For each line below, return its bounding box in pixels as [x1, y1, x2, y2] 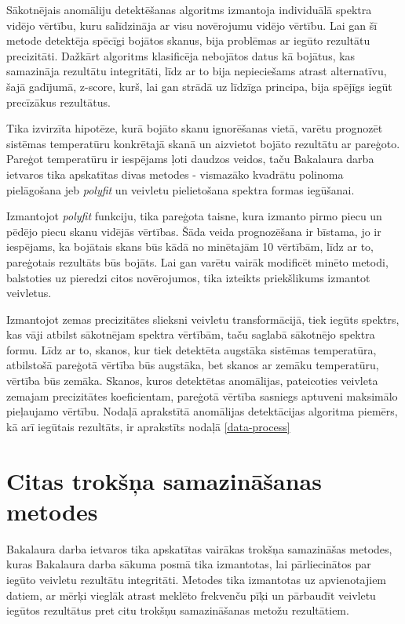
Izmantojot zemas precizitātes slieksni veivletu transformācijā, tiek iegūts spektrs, [6, 310, 400, 327]
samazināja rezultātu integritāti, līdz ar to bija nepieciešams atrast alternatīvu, [6, 63, 387, 79]
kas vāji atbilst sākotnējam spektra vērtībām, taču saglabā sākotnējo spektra [6, 326, 375, 343]
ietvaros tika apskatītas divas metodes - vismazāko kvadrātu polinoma [6, 165, 344, 182]
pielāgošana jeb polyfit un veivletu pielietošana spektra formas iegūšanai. [6, 181, 355, 198]
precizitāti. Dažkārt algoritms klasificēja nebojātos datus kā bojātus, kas [6, 47, 356, 63]
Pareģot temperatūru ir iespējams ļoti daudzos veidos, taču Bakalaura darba [6, 151, 374, 167]
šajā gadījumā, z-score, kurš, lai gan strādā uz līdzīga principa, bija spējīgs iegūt [6, 78, 392, 94]
